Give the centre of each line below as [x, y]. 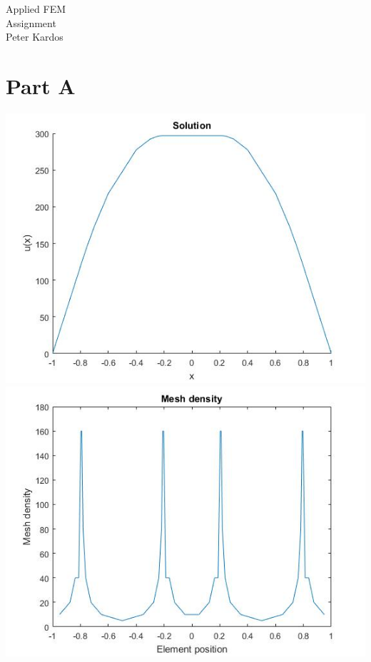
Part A [41, 85]
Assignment [31, 22]
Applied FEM [36, 9]
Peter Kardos [35, 37]
